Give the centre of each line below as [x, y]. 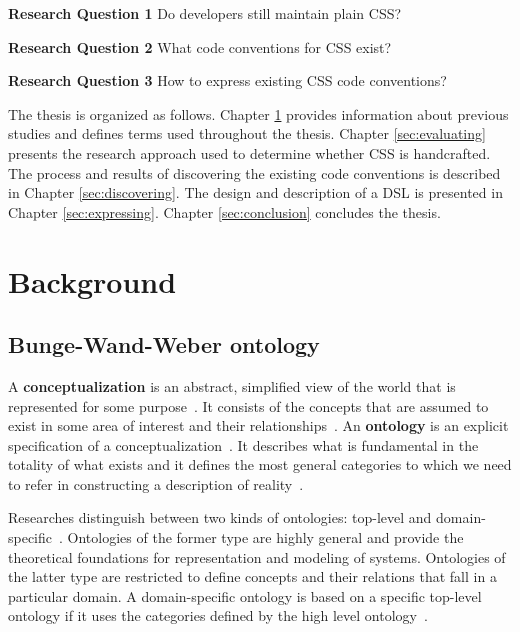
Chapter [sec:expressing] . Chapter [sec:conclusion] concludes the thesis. [224, 211]
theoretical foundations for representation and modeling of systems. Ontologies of [257, 556]
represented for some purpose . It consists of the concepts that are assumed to [248, 405]
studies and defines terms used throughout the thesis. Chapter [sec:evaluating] [247, 133]
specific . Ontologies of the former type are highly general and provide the [236, 537]
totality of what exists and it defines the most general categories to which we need [260, 464]
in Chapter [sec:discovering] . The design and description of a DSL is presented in [255, 192]
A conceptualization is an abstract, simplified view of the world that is [232, 385]
